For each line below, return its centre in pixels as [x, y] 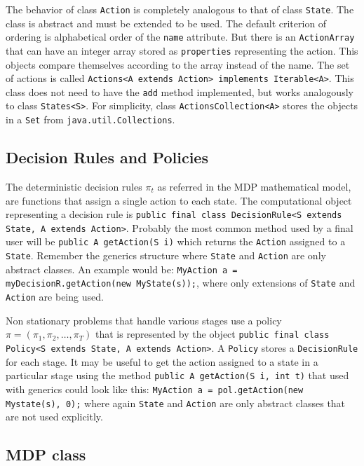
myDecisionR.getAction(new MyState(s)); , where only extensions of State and [181, 283]
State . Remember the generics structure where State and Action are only [166, 255]
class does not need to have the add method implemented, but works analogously [180, 91]
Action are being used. [55, 297]
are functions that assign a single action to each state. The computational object [179, 200]
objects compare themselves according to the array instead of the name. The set [178, 64]
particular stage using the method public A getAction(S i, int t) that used [177, 375]
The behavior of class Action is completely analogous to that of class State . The [180, 9]
